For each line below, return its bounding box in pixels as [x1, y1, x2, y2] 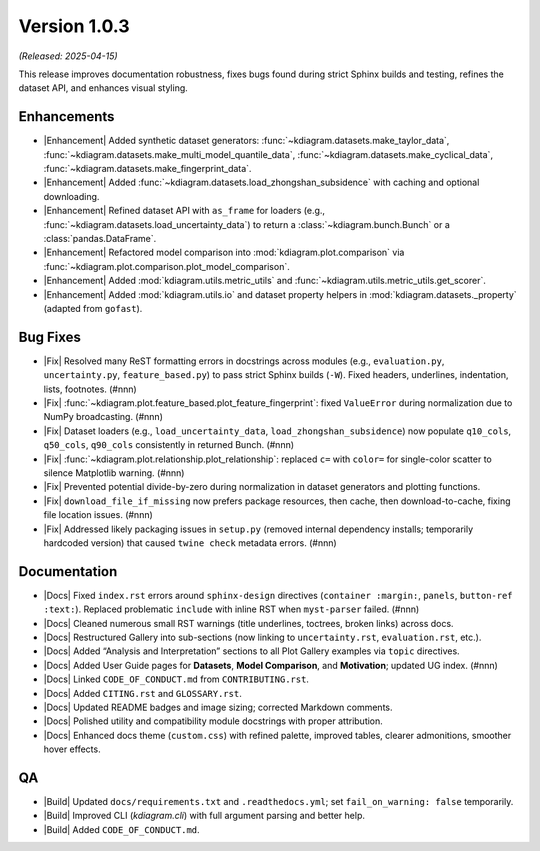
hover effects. [43, 743, 101, 755]
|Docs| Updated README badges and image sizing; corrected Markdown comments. [43, 701, 394, 713]
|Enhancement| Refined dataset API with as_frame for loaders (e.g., [43, 205, 325, 217]
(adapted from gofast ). [43, 302, 143, 314]
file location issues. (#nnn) [43, 509, 154, 521]
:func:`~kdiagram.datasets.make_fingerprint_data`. [43, 163, 252, 175]
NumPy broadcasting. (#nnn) [43, 411, 164, 423]
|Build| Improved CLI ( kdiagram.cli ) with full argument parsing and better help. [43, 810, 365, 822]
